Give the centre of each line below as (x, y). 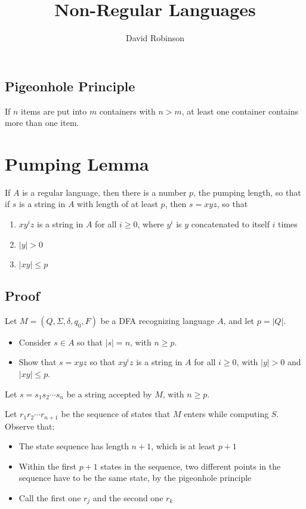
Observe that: (30, 426)
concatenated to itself (230, 224)
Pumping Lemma (77, 163)
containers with (127, 111)
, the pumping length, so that (247, 192)
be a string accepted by (109, 394)
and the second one (128, 498)
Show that (38, 362)
